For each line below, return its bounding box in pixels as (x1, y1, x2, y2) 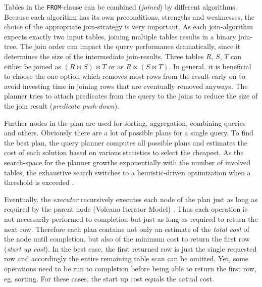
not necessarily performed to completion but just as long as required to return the (4, 213, 258, 224)
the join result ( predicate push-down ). (4, 101, 120, 111)
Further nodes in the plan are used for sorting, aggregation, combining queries (4, 117, 246, 128)
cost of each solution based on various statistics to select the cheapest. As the (4, 147, 244, 158)
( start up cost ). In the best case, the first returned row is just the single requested (4, 243, 257, 254)
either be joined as (4, 61, 61, 71)
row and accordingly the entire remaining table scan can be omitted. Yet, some (4, 253, 249, 264)
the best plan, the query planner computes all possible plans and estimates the (4, 137, 248, 148)
